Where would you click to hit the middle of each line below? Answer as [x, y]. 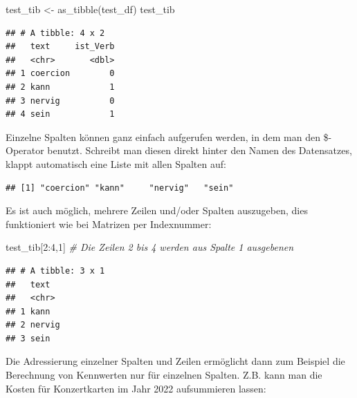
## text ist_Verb [60, 47]
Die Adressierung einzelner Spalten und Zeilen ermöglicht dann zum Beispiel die [175, 361]
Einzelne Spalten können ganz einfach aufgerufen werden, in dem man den [163, 136]
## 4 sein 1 [60, 114]
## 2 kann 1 [60, 87]
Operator [25, 150]
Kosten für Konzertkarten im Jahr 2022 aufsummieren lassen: [136, 388]
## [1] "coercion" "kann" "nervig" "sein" [120, 188]
